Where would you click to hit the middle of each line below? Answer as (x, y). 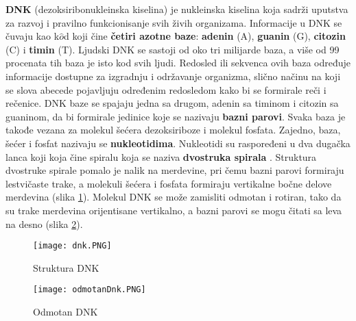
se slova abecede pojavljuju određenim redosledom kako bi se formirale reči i (166, 89)
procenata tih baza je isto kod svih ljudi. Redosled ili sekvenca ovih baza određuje (178, 63)
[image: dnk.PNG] (72, 246)
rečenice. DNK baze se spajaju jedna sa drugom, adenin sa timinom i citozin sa (172, 103)
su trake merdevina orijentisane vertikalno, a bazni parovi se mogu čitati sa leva (174, 210)
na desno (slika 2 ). (44, 223)
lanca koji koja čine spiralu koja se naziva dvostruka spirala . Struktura (161, 156)
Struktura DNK (66, 267)
